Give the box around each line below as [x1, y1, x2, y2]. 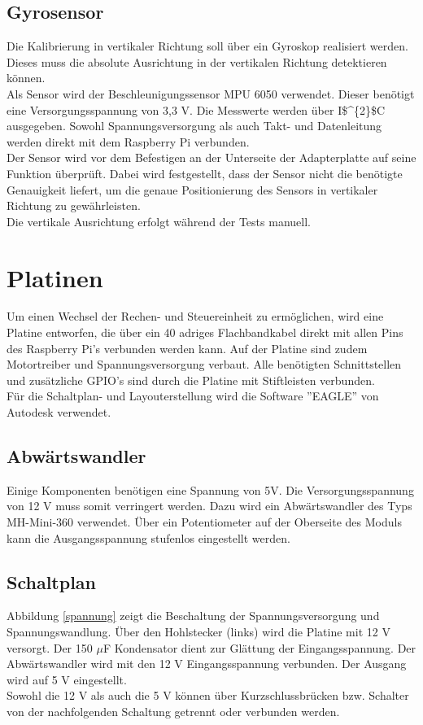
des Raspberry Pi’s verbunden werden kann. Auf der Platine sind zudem [7, 339, 368, 356]
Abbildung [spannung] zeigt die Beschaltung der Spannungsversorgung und [7, 607, 380, 624]
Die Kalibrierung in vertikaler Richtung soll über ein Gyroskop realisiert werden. [7, 37, 408, 55]
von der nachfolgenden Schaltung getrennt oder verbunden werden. [7, 702, 340, 719]
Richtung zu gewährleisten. [7, 197, 141, 214]
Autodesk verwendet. [7, 404, 111, 421]
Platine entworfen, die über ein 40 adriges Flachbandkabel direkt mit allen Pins [7, 324, 403, 341]
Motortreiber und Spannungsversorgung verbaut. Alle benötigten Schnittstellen [7, 356, 402, 373]
